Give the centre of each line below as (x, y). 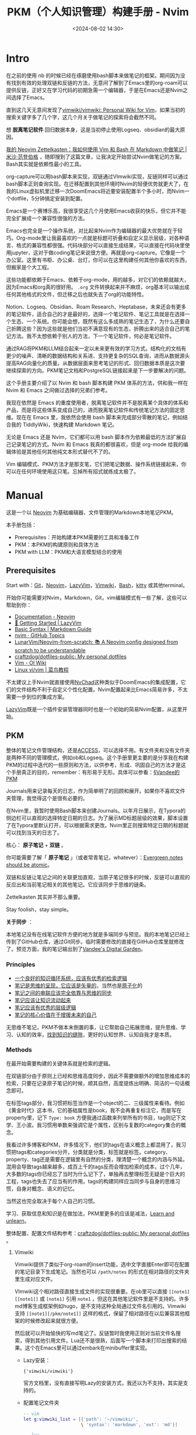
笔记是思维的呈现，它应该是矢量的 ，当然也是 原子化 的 (78, 985)
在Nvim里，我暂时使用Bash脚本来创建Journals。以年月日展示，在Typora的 (96, 811)
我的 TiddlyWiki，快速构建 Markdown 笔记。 (64, 424)
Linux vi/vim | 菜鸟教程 (41, 670)
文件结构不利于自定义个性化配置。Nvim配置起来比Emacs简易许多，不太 (102, 690)
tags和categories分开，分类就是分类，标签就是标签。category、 (93, 1152)
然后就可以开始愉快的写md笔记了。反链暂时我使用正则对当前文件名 (95, 1333)
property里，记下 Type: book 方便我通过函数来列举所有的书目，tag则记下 (94, 1117)
